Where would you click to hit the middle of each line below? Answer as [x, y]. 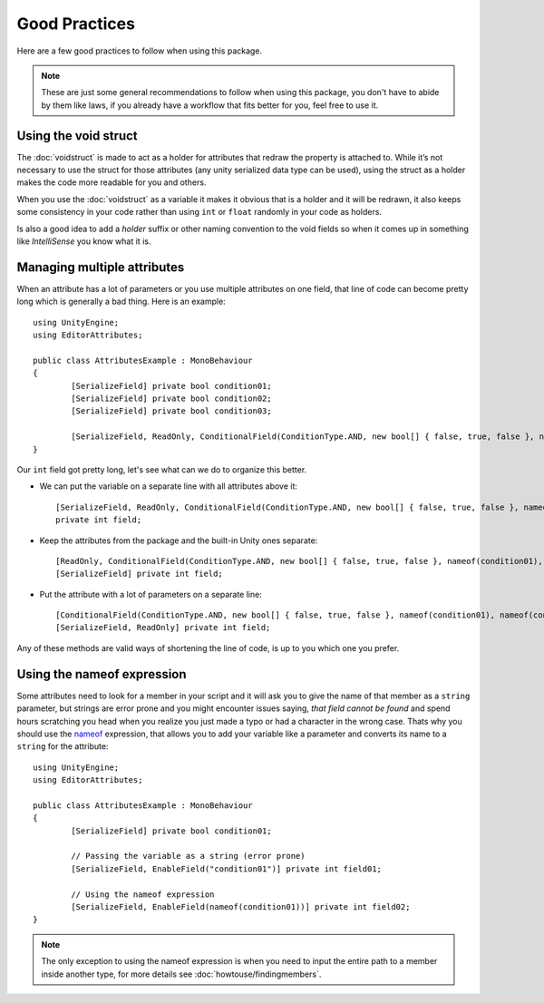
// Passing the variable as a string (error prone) [188, 856]
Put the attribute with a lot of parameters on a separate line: [151, 594]
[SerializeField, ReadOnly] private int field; [163, 628]
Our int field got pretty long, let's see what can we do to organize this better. [162, 469]
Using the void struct [77, 136]
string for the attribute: [63, 746]
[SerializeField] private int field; [140, 574]
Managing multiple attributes [101, 267]
